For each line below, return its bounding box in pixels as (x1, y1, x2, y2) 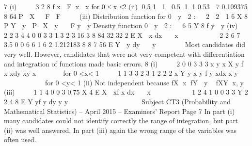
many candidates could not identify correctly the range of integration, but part (4, 115, 238, 126)
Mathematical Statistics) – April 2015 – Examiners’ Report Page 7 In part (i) (4, 106, 235, 116)
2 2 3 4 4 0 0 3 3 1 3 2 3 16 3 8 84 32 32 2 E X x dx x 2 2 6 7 (4, 30, 240, 40)
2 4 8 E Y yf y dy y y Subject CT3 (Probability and (4, 96, 231, 106)
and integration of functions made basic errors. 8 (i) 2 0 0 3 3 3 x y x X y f (4, 58, 243, 68)
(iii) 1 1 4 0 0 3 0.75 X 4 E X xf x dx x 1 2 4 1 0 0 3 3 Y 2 (4, 87, 248, 97)
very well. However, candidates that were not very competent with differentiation (4, 49, 245, 59)
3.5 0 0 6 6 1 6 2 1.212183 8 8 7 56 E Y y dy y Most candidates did (4, 39, 245, 49)
